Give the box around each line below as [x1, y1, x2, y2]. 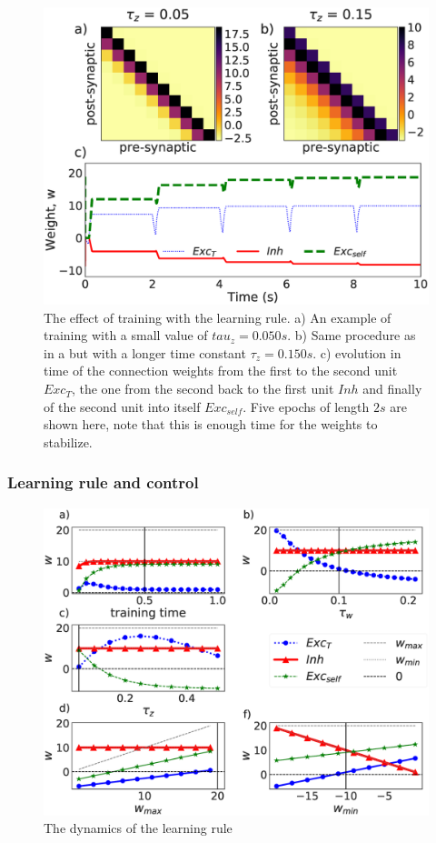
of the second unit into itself [44, 396, 201, 416]
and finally [362, 379, 422, 398]
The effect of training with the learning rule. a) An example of [44, 307, 391, 326]
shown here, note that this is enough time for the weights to [44, 415, 378, 434]
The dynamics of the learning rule [44, 818, 233, 838]
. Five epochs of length [243, 396, 370, 416]
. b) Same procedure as [287, 326, 416, 345]
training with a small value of [44, 326, 208, 345]
